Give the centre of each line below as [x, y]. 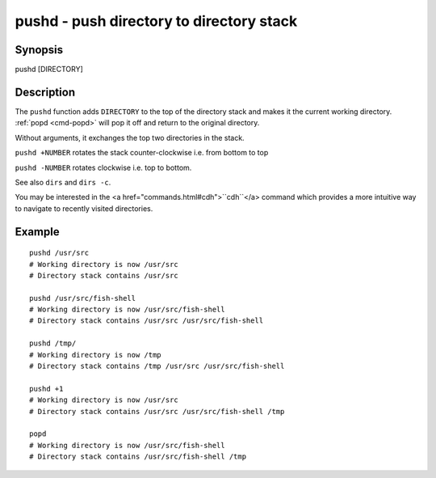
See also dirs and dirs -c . [63, 182]
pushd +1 [46, 389]
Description [45, 92]
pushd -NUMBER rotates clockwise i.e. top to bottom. [103, 167]
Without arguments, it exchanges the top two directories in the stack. [130, 137]
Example [37, 232]
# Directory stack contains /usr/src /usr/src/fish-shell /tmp [157, 411]
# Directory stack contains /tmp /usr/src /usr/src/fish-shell [157, 366]
